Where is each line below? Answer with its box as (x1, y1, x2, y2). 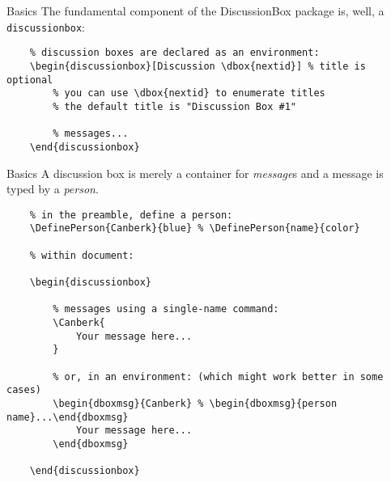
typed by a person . (6, 180, 99, 197)
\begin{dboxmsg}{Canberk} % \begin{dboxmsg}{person (53, 397, 338, 409)
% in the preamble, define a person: (29, 209, 233, 221)
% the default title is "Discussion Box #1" (53, 100, 296, 112)
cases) (6, 384, 41, 396)
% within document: (29, 249, 134, 261)
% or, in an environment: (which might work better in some (53, 370, 384, 383)
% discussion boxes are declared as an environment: (29, 47, 320, 59)
